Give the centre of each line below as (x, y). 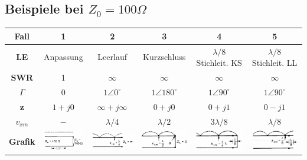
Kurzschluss (164, 57)
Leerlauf (112, 57)
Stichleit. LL (275, 63)
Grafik (22, 141)
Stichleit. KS (219, 63)
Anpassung (63, 57)
